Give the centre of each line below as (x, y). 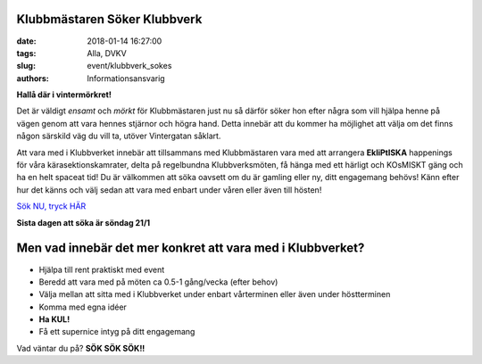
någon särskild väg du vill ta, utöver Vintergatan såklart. (119, 136)
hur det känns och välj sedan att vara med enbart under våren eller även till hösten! (169, 190)
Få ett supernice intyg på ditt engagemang (117, 332)
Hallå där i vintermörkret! (64, 95)
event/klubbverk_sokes (129, 66)
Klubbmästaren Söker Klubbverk (109, 19)
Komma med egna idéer (83, 307)
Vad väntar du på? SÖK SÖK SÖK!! (81, 348)
